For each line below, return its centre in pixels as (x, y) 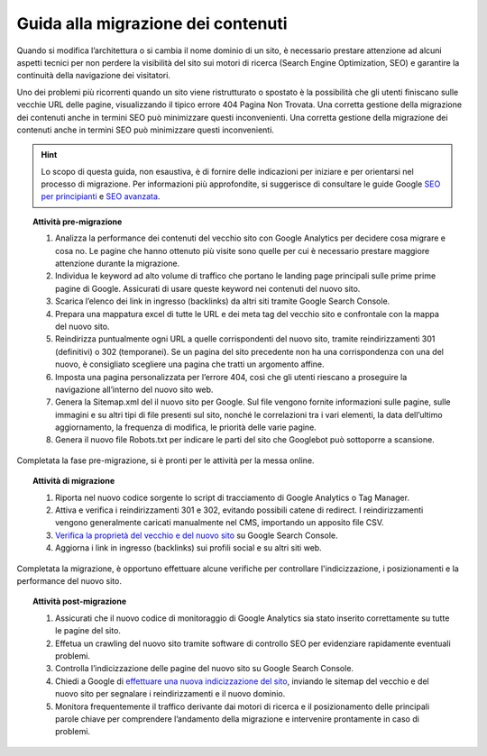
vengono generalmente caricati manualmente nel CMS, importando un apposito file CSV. (220, 523)
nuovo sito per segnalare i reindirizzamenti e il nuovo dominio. (170, 694)
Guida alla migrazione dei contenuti (152, 23)
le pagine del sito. (88, 631)
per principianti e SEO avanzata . (101, 196)
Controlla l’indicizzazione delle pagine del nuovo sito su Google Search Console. (205, 669)
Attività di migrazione (74, 481)
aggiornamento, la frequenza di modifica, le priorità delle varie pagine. (186, 427)
